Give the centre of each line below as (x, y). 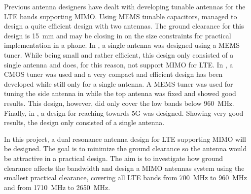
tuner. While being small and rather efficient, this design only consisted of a (119, 54)
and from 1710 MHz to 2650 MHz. (57, 187)
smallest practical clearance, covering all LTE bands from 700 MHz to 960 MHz (125, 178)
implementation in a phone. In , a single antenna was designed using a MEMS (122, 45)
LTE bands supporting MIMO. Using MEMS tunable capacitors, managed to (121, 16)
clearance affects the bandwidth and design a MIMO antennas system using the (124, 168)
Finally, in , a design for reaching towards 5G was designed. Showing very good (124, 113)
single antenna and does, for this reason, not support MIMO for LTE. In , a (119, 64)
